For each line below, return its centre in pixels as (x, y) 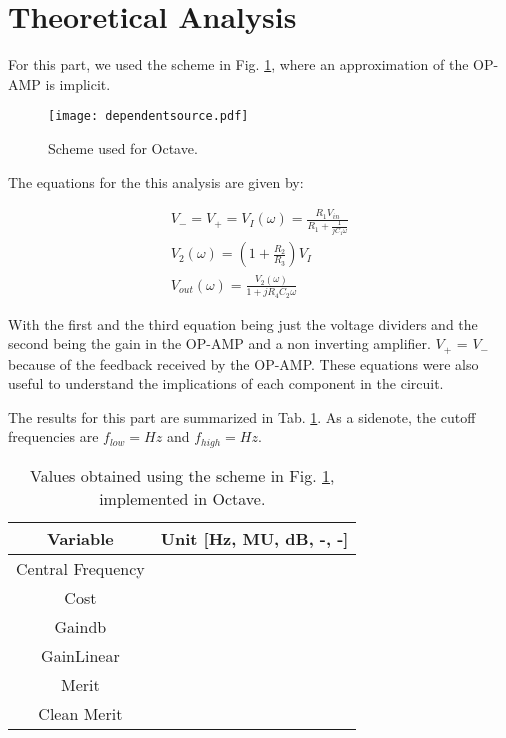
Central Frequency (80, 568)
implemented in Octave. (182, 498)
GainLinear (80, 655)
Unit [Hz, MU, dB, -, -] (254, 538)
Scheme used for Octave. (123, 147)
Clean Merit (80, 713)
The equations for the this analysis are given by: (156, 181)
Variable (80, 538)
